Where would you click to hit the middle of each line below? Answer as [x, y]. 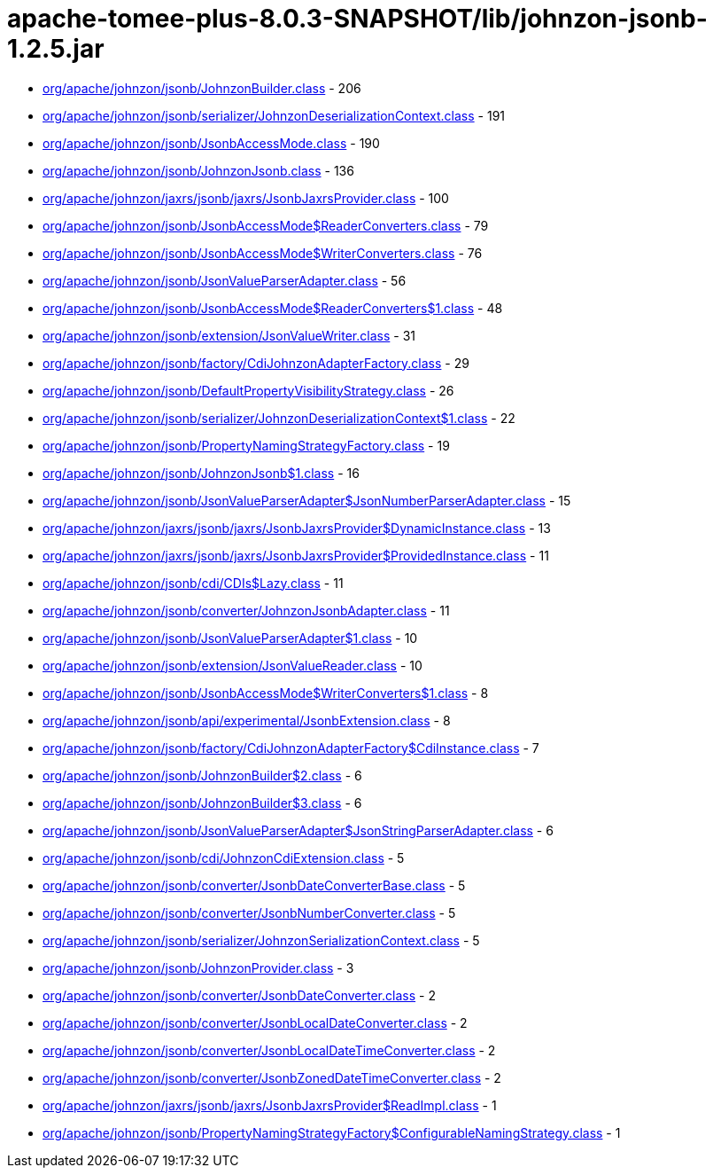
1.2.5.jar [56, 49]
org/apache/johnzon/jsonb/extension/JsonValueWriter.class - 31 [229, 335]
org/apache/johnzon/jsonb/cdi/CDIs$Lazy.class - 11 [193, 583]
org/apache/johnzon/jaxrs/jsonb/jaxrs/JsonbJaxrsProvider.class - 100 [246, 198]
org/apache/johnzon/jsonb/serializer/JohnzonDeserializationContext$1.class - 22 [279, 418]
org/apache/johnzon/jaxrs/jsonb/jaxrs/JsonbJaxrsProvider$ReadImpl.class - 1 [270, 1105]
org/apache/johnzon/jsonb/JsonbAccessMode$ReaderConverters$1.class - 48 [273, 308]
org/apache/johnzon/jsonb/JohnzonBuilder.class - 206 [202, 88]
